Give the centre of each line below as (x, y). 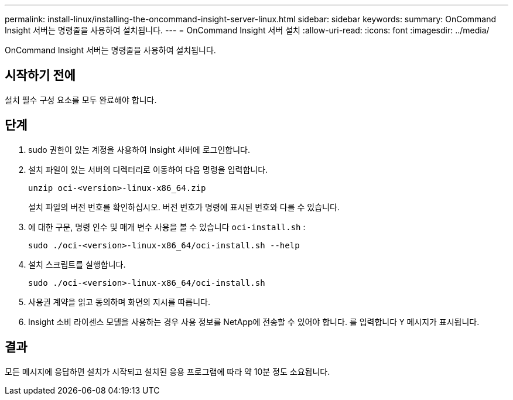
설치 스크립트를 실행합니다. (77, 264)
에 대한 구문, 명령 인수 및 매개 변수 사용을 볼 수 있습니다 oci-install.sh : (167, 227)
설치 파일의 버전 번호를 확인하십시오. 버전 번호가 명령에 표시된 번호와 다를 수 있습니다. (184, 207)
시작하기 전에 (40, 76)
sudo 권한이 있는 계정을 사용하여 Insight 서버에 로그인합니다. (139, 149)
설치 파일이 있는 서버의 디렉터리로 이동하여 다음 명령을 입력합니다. (148, 169)
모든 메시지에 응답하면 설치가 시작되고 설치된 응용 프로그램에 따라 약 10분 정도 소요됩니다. (167, 371)
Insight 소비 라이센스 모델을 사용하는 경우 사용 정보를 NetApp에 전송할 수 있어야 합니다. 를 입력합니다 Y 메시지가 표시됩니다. (254, 322)
